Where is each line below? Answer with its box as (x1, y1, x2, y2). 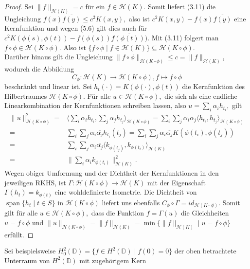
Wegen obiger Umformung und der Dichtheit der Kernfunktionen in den (4, 167, 219, 178)
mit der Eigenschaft (147, 177, 206, 187)
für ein (85, 1, 105, 11)
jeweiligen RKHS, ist (4, 177, 66, 187)
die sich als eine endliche (164, 90, 237, 101)
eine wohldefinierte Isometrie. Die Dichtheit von (54, 187, 197, 197)
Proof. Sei (4, 1, 34, 11)
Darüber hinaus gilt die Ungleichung (4, 52, 113, 62)
